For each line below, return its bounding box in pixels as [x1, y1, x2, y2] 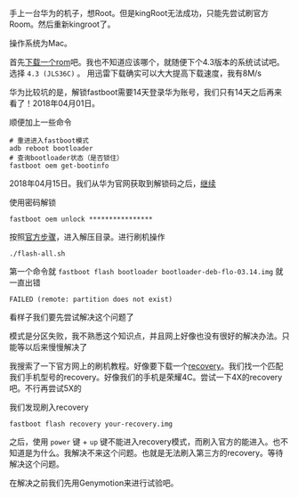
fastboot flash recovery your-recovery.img [9, 420, 173, 428]
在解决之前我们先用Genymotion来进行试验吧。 [9, 477, 179, 488]
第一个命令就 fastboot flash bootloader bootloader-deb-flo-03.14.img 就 [9, 266, 284, 276]
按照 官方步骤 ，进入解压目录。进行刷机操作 [9, 232, 165, 242]
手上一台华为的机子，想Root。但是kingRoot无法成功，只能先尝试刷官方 [9, 8, 270, 18]
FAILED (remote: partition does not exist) [9, 295, 173, 304]
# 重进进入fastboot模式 [9, 136, 89, 145]
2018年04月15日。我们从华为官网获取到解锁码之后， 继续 [9, 178, 216, 189]
